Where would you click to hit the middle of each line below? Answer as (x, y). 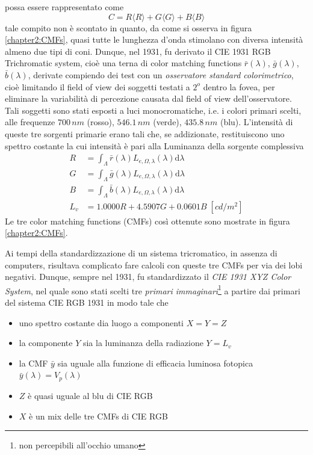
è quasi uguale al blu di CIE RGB (90, 395)
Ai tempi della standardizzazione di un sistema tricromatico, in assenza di (141, 253)
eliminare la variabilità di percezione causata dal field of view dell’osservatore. (148, 98)
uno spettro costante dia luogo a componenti (101, 322)
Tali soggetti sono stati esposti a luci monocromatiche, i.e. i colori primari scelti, (153, 110)
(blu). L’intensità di (256, 122)
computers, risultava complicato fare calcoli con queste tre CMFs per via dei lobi (154, 265)
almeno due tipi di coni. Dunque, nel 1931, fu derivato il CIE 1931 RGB (138, 51)
